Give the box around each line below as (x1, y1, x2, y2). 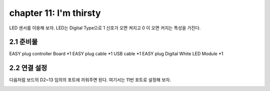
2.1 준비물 (9, 38, 38, 46)
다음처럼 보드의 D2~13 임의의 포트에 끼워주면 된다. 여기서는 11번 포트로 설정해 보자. (9, 77, 171, 83)
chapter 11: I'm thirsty (9, 7, 101, 18)
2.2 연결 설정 (9, 64, 47, 72)
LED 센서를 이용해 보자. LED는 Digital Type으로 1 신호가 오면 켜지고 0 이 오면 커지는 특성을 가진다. (9, 25, 201, 31)
